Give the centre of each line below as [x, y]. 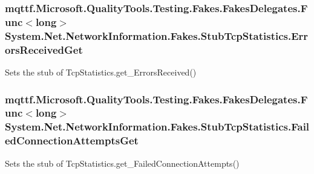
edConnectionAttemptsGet [72, 140]
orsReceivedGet [44, 49]
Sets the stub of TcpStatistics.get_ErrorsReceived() [101, 72]
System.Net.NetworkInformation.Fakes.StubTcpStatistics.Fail [157, 127]
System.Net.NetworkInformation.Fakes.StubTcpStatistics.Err [157, 35]
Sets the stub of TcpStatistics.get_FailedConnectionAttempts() [122, 163]
